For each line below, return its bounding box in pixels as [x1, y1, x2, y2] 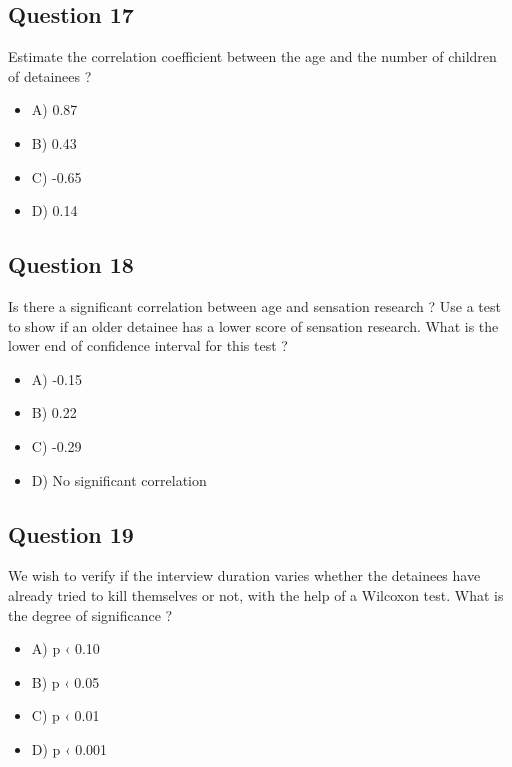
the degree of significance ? [8, 604, 173, 625]
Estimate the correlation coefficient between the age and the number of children [8, 46, 497, 67]
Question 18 [8, 249, 134, 280]
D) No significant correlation [31, 469, 207, 490]
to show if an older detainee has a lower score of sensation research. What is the [8, 315, 499, 336]
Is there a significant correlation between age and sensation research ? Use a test [8, 295, 501, 316]
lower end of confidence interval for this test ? [8, 335, 288, 356]
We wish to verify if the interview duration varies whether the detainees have [8, 565, 481, 586]
